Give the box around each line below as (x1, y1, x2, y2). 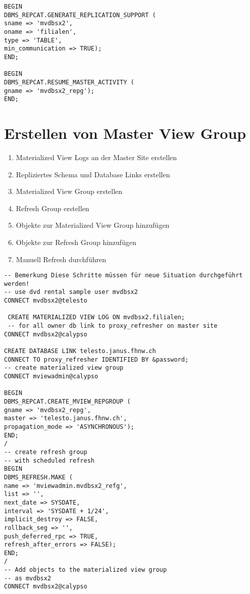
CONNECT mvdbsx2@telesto (4, 297, 87, 305)
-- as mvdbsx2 (4, 574, 52, 582)
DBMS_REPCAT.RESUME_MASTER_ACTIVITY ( (4, 78, 134, 86)
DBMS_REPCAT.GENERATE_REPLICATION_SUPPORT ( (4, 11, 156, 19)
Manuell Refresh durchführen (16, 254, 106, 264)
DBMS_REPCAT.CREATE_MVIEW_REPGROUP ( (4, 398, 131, 405)
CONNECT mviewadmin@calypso (4, 373, 98, 380)
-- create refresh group (4, 448, 87, 456)
